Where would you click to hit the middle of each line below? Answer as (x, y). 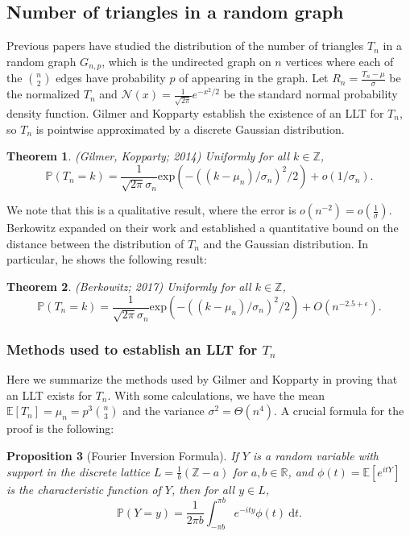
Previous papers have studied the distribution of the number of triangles (185, 46)
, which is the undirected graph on (186, 61)
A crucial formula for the (342, 411)
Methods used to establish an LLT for (132, 349)
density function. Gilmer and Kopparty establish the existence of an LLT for (195, 112)
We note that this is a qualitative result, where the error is (151, 210)
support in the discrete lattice (78, 471)
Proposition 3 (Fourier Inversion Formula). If (122, 456)
